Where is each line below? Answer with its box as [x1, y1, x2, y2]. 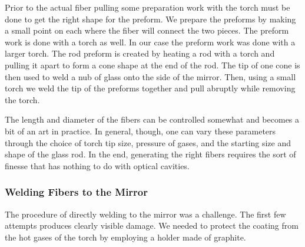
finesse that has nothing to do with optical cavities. [5, 159, 190, 172]
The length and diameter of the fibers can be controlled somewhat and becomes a [5, 113, 300, 126]
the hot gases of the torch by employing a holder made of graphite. [5, 230, 246, 243]
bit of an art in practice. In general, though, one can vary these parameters [5, 124, 276, 137]
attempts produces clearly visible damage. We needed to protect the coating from [5, 219, 299, 232]
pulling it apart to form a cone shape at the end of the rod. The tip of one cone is [5, 58, 300, 71]
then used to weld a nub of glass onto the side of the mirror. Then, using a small [5, 70, 296, 83]
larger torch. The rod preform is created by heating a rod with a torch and [5, 47, 275, 60]
